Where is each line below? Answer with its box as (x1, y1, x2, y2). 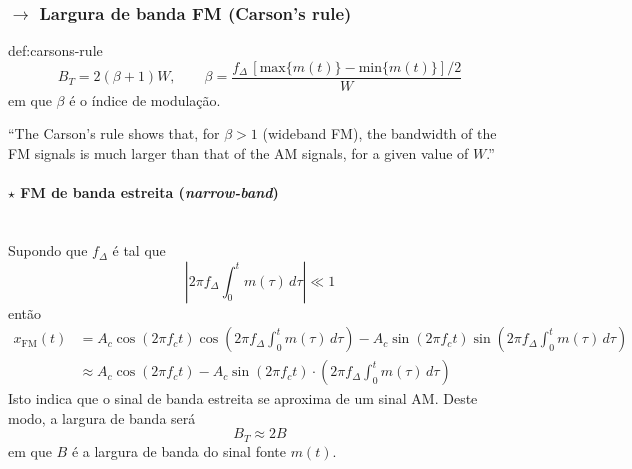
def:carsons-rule (8, 40, 103, 61)
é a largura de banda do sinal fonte (71, 440, 286, 461)
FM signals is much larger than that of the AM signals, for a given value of (8, 143, 469, 164)
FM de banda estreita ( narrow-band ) (20, 182, 279, 203)
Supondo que (8, 240, 88, 261)
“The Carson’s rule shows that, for (8, 123, 220, 144)
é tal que (112, 240, 166, 261)
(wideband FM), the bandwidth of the (262, 123, 497, 144)
